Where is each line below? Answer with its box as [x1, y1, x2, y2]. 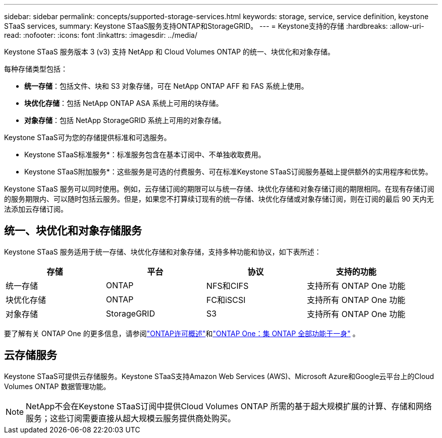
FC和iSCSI [206, 294, 246, 305]
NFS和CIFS [206, 280, 249, 291]
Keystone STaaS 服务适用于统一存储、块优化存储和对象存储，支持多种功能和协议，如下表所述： [4, 247, 321, 256]
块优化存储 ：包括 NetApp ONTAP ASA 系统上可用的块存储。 [24, 99, 223, 107]
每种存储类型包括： [4, 65, 68, 73]
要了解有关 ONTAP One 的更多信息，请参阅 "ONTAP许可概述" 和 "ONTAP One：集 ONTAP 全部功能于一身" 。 [4, 329, 360, 338]
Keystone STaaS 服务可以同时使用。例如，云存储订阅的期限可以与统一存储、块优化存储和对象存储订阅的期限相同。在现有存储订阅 [4, 184, 434, 193]
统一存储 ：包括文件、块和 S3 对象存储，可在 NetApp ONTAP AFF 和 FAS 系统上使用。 [24, 82, 308, 90]
